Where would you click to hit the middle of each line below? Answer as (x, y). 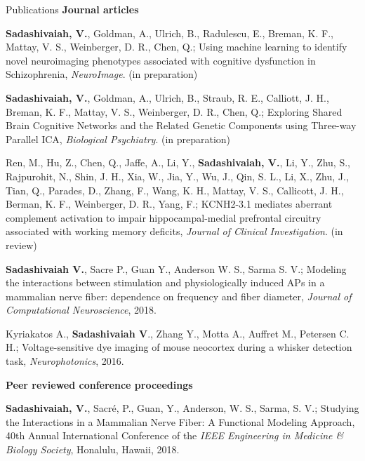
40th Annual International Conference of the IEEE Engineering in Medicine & (175, 435)
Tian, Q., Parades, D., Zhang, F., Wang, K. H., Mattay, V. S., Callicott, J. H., (175, 190)
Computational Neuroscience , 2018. (81, 310)
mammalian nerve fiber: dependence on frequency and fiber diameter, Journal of (179, 296)
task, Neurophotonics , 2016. (65, 361)
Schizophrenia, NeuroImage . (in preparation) (102, 74)
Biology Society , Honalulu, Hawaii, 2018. (93, 449)
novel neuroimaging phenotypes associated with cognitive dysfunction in (161, 60)
